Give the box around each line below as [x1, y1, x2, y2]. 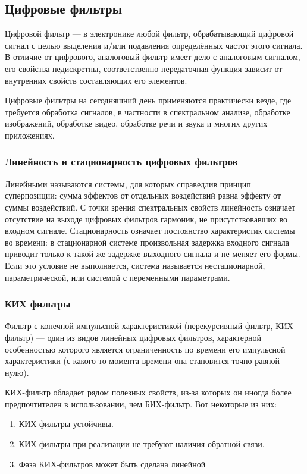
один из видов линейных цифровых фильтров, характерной [47, 331, 262, 343]
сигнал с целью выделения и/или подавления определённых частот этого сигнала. [5, 39, 303, 51]
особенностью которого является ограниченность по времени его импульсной [5, 343, 286, 355]
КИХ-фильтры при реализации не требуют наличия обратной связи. [18, 438, 265, 450]
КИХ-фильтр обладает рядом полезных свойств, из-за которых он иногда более [5, 386, 292, 398]
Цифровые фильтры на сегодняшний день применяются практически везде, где [5, 94, 292, 106]
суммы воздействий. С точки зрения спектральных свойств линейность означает [5, 200, 296, 213]
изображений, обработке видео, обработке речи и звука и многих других [5, 117, 268, 130]
